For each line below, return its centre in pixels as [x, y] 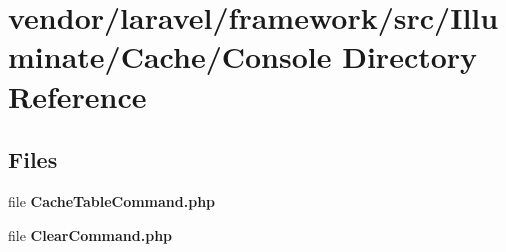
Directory [410, 56]
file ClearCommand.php [90, 234]
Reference [77, 95]
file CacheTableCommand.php [112, 200]
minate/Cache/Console [170, 56]
